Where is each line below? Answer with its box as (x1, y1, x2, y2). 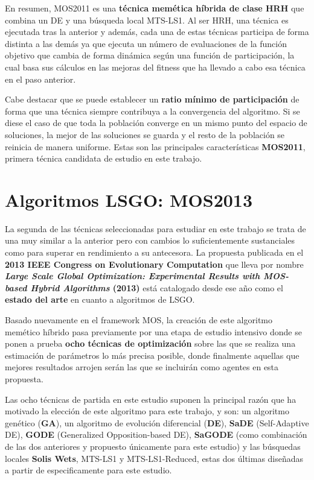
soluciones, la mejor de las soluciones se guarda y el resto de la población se (5, 128, 285, 141)
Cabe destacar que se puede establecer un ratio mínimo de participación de (5, 93, 300, 106)
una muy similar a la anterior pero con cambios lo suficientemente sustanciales (5, 234, 295, 247)
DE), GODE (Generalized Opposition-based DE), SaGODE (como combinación (5, 428, 307, 441)
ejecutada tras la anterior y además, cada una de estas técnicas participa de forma (5, 25, 309, 38)
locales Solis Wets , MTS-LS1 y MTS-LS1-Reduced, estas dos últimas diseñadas (5, 452, 304, 464)
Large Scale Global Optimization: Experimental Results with (5, 270, 260, 282)
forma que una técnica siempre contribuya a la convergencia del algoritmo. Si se (5, 104, 300, 117)
